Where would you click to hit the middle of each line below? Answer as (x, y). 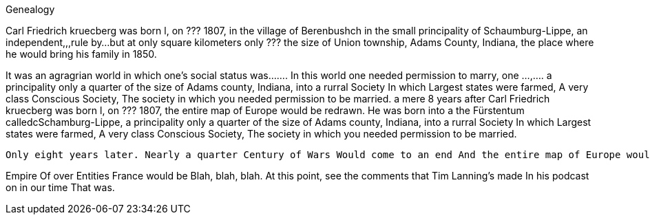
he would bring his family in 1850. (81, 54)
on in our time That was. (60, 187)
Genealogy (30, 9)
